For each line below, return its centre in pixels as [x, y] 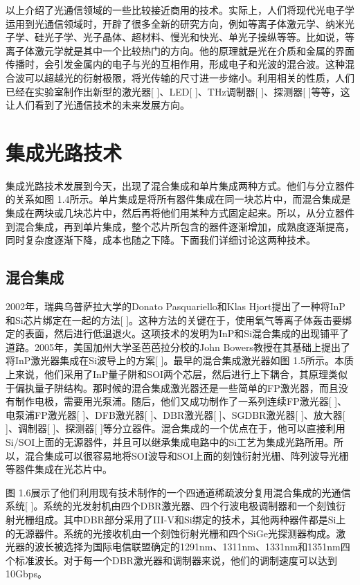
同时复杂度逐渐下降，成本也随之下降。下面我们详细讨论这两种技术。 [161, 240]
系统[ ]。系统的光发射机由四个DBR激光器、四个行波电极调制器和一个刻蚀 [171, 506]
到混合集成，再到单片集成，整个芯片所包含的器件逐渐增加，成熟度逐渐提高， [180, 226]
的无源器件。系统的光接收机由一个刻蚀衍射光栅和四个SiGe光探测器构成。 [171, 533]
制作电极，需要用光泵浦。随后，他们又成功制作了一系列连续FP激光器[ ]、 [181, 401]
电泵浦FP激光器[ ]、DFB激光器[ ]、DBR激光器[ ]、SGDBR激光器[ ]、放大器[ [175, 414]
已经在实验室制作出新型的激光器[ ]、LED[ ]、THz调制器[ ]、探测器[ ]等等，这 [178, 91]
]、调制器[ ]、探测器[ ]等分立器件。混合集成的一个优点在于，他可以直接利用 [175, 428]
